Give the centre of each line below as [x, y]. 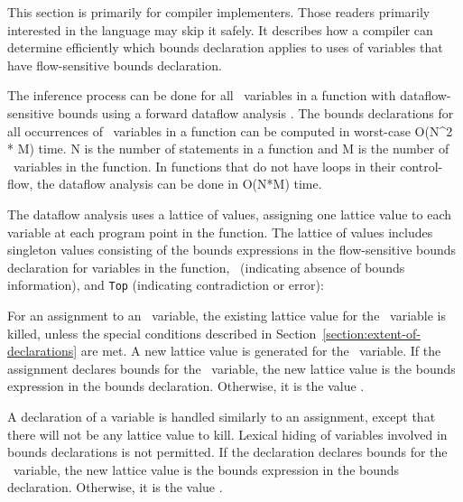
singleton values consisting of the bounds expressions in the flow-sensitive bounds [232, 250]
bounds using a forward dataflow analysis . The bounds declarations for [256, 112]
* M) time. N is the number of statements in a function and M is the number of [228, 149]
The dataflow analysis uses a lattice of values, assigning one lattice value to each [230, 214]
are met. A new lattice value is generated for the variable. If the [261, 351]
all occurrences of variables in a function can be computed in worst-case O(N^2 [230, 130]
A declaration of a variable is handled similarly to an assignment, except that [222, 416]
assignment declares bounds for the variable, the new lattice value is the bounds [231, 368]
